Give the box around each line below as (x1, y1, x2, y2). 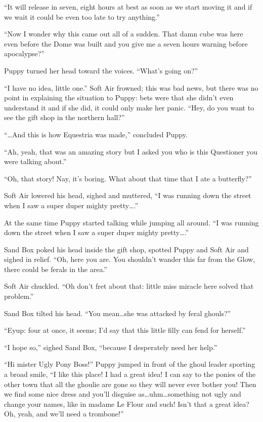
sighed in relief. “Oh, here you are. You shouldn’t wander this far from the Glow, (4, 254, 255, 264)
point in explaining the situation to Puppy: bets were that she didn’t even (4, 92, 234, 103)
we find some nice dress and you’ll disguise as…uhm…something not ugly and (4, 389, 241, 399)
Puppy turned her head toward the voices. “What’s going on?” (4, 65, 198, 75)
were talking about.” (4, 156, 67, 167)
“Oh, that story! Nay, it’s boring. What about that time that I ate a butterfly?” (4, 173, 252, 183)
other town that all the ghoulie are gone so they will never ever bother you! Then (4, 378, 256, 389)
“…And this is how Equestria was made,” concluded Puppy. (4, 129, 188, 139)
